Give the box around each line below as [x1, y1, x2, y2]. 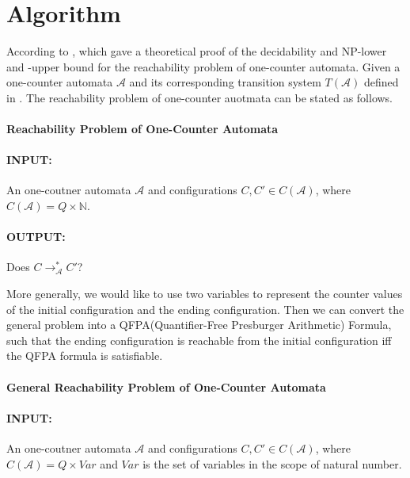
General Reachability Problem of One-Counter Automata [6, 378, 326, 395]
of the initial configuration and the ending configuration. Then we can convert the [6, 300, 404, 317]
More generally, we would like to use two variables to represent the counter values [6, 285, 403, 302]
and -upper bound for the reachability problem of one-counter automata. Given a [6, 58, 401, 75]
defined [363, 74, 399, 90]
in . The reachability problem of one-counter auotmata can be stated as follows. [6, 89, 393, 105]
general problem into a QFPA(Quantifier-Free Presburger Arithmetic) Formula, [6, 316, 392, 333]
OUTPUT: [6, 228, 66, 245]
